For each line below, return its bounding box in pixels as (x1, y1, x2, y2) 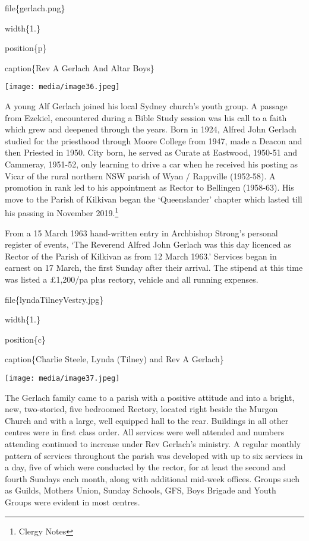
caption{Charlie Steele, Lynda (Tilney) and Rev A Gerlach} (5, 353, 224, 365)
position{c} (5, 333, 46, 345)
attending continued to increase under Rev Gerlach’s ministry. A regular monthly (5, 438, 301, 450)
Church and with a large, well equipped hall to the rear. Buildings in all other (5, 414, 289, 426)
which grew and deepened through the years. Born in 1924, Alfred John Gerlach (5, 123, 297, 135)
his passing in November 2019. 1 (5, 205, 119, 219)
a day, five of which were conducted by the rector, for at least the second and (5, 461, 286, 473)
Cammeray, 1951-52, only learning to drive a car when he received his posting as (5, 158, 298, 170)
